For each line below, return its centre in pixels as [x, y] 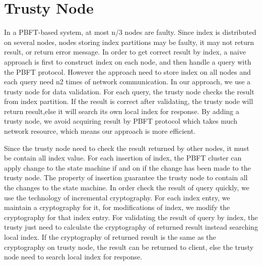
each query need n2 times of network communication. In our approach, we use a [127, 82]
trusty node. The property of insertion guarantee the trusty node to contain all [126, 177]
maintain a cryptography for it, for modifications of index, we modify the [117, 207]
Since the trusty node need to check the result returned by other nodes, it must [127, 148]
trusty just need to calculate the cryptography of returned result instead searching [131, 227]
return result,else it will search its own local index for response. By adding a [122, 111]
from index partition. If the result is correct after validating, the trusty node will [129, 101]
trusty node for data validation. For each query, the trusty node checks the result [129, 91]
